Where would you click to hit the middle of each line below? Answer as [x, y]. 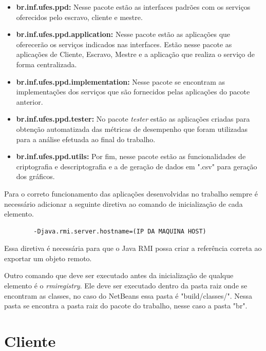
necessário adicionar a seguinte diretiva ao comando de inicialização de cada [123, 203]
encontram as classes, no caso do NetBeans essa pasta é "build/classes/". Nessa [128, 295]
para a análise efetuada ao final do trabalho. [86, 139]
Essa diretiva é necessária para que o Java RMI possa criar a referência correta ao [133, 248]
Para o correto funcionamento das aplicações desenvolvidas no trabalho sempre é [131, 193]
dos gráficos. [35, 176]
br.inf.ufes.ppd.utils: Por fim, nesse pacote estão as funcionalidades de [131, 156]
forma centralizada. [46, 64]
